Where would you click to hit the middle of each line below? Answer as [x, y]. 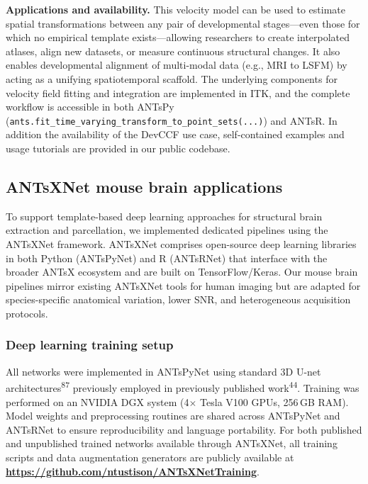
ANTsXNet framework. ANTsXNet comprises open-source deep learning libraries [181, 243]
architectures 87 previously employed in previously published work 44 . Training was [183, 387]
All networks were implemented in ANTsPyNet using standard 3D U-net [163, 371]
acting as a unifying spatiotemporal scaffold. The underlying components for [172, 78]
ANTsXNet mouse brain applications [144, 186]
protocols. [27, 313]
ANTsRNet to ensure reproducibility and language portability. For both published [184, 429]
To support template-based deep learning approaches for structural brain [164, 216]
